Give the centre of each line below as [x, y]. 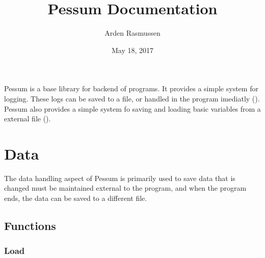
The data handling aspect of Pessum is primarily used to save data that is [120, 178]
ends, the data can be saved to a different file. [76, 198]
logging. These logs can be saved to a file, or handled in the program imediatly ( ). [132, 98]
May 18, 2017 [132, 50]
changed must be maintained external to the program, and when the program [125, 188]
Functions [30, 225]
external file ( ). [28, 119]
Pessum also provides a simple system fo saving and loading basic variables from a [132, 108]
